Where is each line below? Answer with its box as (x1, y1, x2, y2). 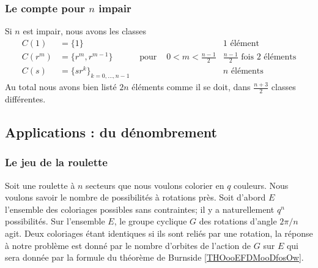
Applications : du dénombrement (5, 122, 217, 141)
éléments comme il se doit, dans (131, 80, 251, 93)
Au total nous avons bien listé (5, 80, 117, 93)
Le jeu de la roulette (5, 155, 108, 170)
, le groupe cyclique (114, 215, 187, 228)
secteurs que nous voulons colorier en (86, 178, 224, 191)
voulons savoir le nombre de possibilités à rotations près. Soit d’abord (5, 191, 266, 204)
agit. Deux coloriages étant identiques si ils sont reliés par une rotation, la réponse (5, 226, 313, 239)
